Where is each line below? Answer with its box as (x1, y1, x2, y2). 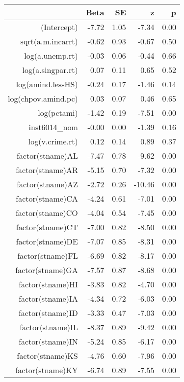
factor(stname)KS (17, 350, 78, 361)
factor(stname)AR (16, 164, 78, 175)
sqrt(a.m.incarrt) (20, 35, 78, 47)
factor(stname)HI (19, 278, 78, 290)
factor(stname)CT (16, 221, 78, 233)
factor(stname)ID (18, 307, 78, 318)
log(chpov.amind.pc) (8, 93, 78, 104)
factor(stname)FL (17, 250, 78, 261)
